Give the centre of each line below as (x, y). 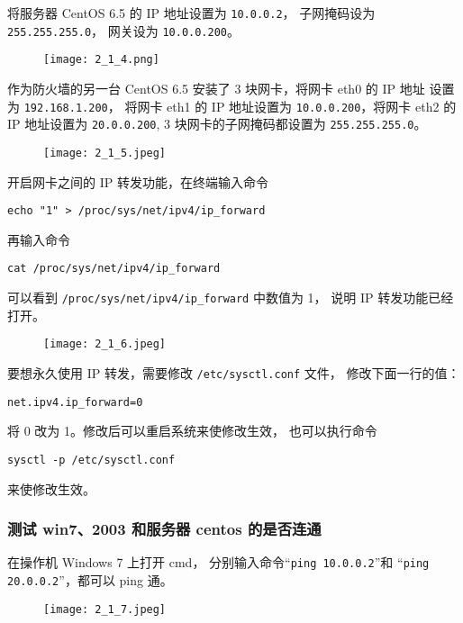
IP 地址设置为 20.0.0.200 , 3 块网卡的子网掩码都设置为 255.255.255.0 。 (217, 124)
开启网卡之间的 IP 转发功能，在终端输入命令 (138, 181)
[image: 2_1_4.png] (101, 60)
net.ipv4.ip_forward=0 (75, 402)
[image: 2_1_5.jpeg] (105, 153)
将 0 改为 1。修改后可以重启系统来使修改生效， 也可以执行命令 (192, 431)
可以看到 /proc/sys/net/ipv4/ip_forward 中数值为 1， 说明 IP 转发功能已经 (231, 298)
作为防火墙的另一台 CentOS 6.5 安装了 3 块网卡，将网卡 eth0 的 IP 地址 (216, 88)
